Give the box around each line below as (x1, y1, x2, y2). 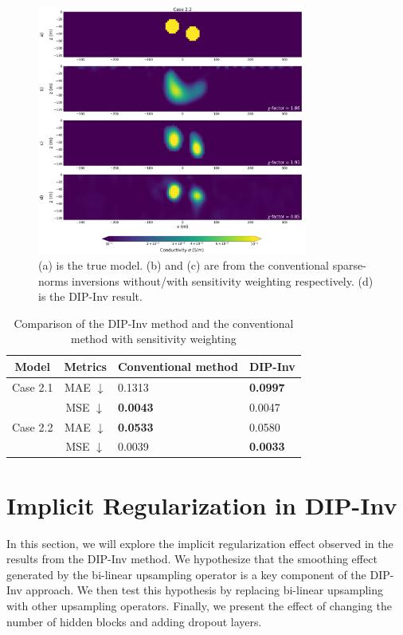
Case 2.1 (12, 378, 53, 395)
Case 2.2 (12, 418, 53, 435)
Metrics (64, 357, 107, 374)
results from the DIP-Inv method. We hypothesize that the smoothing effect (6, 550, 378, 567)
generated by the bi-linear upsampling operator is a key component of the (6, 566, 366, 582)
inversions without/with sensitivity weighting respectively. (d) (72, 272, 374, 289)
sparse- (332, 257, 366, 273)
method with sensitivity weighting (70, 330, 237, 347)
